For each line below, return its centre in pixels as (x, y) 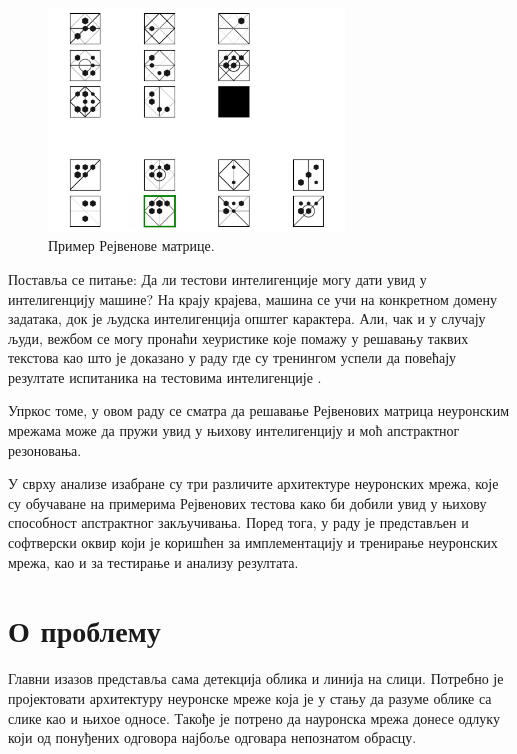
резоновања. (45, 449)
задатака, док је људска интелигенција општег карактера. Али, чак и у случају (247, 318)
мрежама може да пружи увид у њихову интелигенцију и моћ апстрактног (234, 430)
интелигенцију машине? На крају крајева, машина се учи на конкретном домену (253, 298)
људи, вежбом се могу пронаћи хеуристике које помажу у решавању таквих (238, 337)
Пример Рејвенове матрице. (131, 245)
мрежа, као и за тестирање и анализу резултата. (153, 561)
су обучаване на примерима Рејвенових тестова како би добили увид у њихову (247, 502)
